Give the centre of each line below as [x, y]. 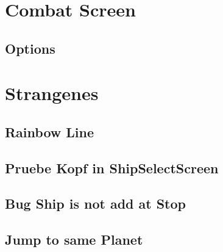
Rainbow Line [50, 131]
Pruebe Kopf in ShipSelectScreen [112, 167]
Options [30, 48]
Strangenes [52, 93]
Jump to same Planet [74, 239]
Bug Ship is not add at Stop [96, 203]
